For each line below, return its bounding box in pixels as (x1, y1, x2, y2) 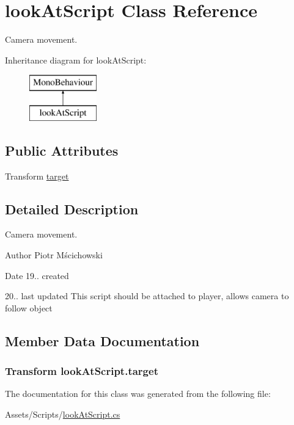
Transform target (5, 169, 69, 182)
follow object (5, 301, 53, 314)
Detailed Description (5, 199, 139, 218)
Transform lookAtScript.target (5, 363, 158, 379)
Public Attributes (5, 140, 119, 159)
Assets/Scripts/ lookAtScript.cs (5, 408, 120, 421)
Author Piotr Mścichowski (5, 249, 103, 261)
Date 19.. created (5, 269, 69, 282)
